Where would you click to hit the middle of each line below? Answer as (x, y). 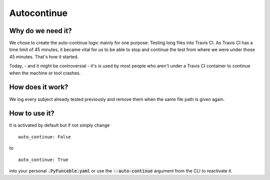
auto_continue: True (43, 159)
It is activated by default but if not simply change (59, 125)
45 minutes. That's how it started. (44, 56)
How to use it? (32, 113)
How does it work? (39, 87)
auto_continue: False (44, 137)
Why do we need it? (40, 31)
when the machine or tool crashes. (45, 73)
